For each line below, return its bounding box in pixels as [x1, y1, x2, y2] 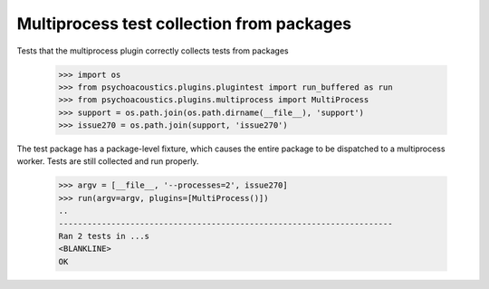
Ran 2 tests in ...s [58, 231, 149, 242]
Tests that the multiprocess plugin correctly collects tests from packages [16, 45, 289, 56]
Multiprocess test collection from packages [16, 14, 352, 34]
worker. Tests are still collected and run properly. [16, 156, 199, 167]
